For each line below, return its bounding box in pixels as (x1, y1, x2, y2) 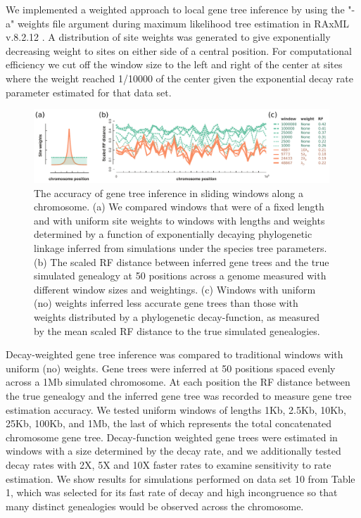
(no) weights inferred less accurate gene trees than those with (34, 296, 298, 310)
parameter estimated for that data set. (6, 84, 172, 99)
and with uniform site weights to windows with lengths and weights (34, 213, 325, 227)
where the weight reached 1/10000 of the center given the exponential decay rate (6, 70, 353, 85)
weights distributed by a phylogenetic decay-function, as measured (34, 310, 319, 324)
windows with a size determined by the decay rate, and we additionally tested (6, 443, 341, 458)
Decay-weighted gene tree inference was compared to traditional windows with (6, 347, 343, 362)
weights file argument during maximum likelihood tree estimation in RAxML (17, 15, 350, 30)
